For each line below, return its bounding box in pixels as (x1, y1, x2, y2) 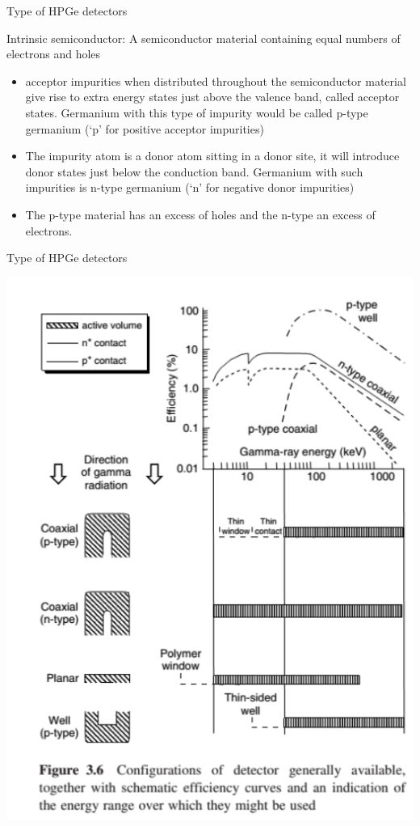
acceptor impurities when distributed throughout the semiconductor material (25, 72, 406, 89)
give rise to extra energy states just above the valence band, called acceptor (25, 88, 400, 105)
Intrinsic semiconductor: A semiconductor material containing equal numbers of (6, 29, 401, 46)
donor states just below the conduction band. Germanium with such (25, 163, 363, 180)
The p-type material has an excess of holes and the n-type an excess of (25, 205, 376, 222)
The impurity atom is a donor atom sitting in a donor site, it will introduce (25, 147, 400, 164)
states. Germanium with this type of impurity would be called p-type (25, 104, 368, 121)
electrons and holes (6, 45, 101, 62)
